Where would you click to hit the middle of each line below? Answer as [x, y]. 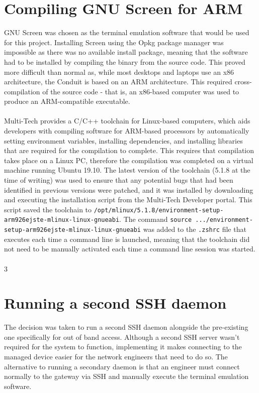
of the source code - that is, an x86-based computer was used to [141, 91]
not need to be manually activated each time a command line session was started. [130, 249]
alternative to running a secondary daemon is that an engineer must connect [122, 366]
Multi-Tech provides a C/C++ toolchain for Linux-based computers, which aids [127, 121]
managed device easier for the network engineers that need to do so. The [116, 357]
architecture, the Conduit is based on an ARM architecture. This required [118, 82]
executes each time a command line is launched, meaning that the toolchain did [127, 239]
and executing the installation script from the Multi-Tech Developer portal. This [128, 200]
